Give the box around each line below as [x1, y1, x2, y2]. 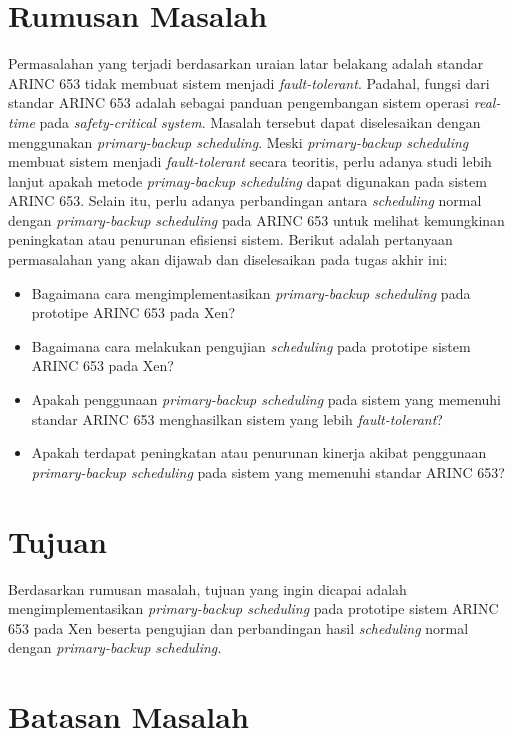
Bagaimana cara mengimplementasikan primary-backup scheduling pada [31, 282, 471, 303]
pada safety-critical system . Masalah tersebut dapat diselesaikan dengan [39, 111, 481, 132]
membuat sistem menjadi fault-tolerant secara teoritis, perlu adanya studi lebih [8, 151, 492, 172]
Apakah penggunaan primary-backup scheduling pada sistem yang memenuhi [31, 389, 502, 410]
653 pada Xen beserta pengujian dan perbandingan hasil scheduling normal [8, 617, 469, 638]
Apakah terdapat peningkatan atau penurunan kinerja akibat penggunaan [31, 442, 487, 463]
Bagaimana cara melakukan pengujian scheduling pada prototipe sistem [31, 335, 471, 356]
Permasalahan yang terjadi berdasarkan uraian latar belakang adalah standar [8, 53, 484, 74]
